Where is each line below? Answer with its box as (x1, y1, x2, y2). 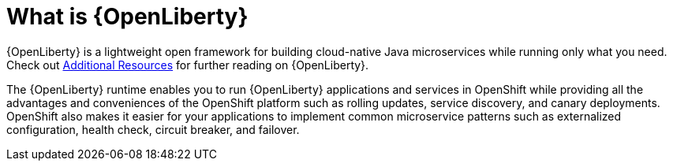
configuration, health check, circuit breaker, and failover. (6, 122, 300, 136)
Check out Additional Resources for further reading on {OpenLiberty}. (6, 58, 369, 72)
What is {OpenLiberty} (6, 3, 249, 30)
